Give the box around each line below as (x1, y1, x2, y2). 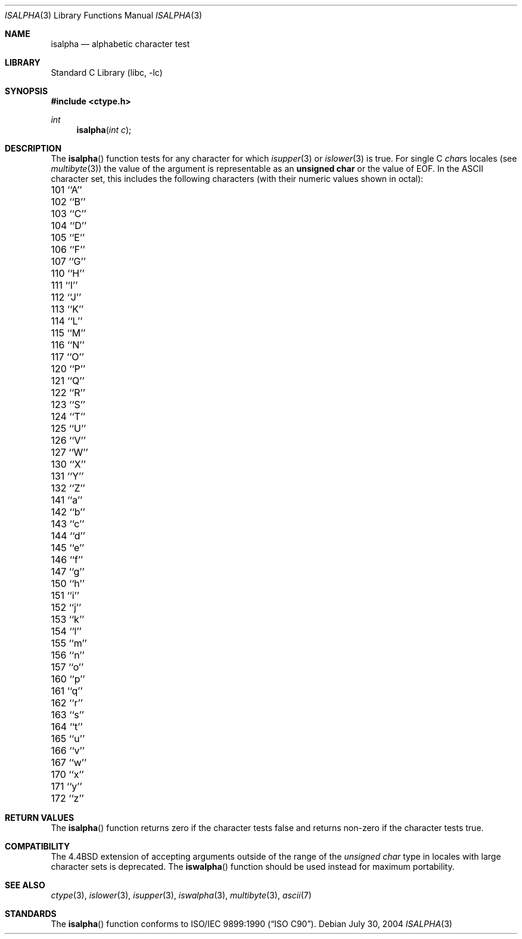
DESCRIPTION (5, 143, 62, 153)
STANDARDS (5, 909, 57, 919)
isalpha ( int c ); (76, 125, 132, 135)
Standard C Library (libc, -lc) (51, 67, 163, 78)
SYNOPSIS (5, 86, 48, 96)
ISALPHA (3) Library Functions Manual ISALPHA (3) (5, 10, 203, 20)
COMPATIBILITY (5, 841, 70, 851)
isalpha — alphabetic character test (51, 39, 190, 49)
